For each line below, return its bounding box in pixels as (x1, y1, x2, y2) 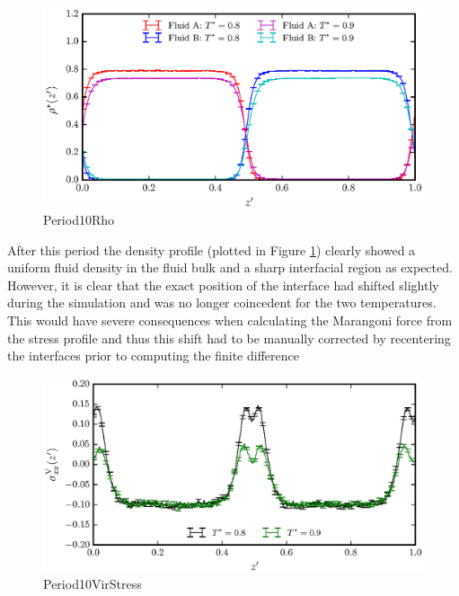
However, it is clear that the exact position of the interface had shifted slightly (7, 275, 439, 294)
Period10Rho (43, 209, 115, 228)
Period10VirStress (43, 574, 142, 592)
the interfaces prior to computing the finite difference (7, 346, 299, 365)
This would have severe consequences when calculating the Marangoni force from (7, 310, 453, 329)
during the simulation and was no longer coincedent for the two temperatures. (7, 293, 437, 312)
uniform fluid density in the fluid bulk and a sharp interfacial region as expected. (7, 258, 453, 277)
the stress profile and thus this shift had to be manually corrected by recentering (7, 328, 451, 347)
